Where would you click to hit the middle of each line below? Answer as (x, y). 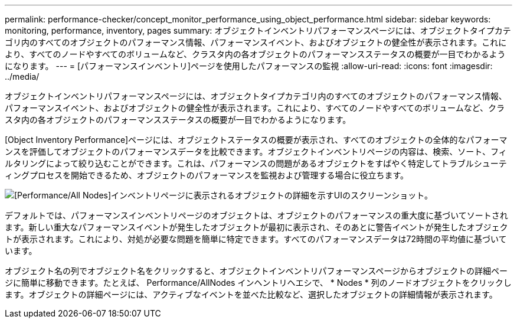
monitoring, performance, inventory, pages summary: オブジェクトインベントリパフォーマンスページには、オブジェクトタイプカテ (258, 30)
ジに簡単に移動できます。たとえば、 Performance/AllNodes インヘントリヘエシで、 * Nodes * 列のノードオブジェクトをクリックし (258, 283)
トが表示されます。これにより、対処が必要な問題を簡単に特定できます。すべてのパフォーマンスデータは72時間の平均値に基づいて (256, 239)
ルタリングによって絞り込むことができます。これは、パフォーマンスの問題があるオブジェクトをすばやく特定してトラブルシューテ (256, 163)
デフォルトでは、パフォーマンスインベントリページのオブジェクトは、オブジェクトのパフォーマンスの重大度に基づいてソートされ (256, 215)
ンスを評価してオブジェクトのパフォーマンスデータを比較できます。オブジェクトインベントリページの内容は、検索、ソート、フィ (256, 151)
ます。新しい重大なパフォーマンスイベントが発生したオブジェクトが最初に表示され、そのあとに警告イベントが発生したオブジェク (256, 227)
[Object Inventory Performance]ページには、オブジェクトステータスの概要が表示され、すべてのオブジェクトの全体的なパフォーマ (256, 140)
